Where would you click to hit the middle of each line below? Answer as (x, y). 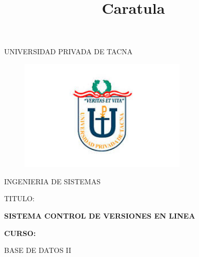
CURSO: (20, 233)
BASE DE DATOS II (38, 250)
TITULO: (19, 198)
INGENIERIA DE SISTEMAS (52, 181)
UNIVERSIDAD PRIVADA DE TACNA (68, 51)
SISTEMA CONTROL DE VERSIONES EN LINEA (100, 215)
